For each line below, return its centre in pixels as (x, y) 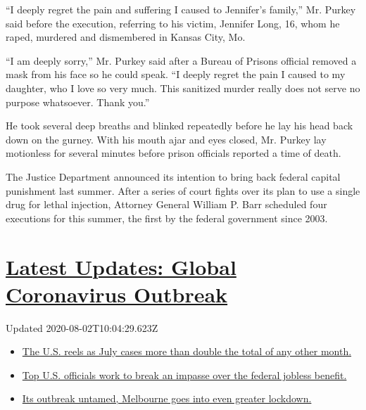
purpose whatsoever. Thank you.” (78, 102)
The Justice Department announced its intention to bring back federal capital (173, 176)
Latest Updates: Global (121, 266)
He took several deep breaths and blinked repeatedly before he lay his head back (179, 126)
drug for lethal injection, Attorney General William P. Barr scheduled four (166, 204)
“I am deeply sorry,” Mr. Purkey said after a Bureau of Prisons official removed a (181, 60)
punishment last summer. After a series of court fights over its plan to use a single (183, 190)
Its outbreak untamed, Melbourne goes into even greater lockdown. (167, 398)
